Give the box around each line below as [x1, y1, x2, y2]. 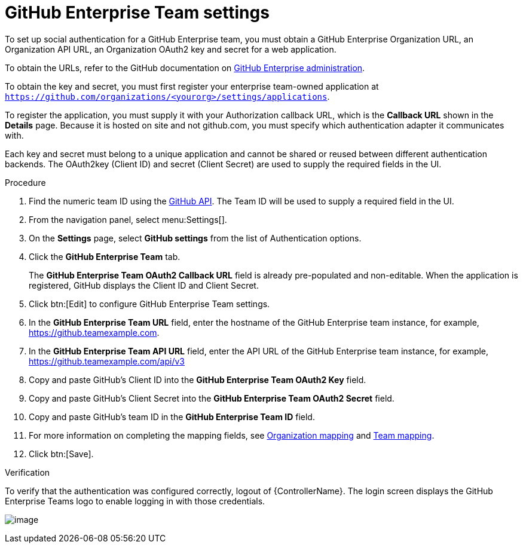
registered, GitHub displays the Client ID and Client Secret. [29, 280, 259, 290]
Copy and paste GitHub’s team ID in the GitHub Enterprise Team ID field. [29, 411, 315, 422]
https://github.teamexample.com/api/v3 [29, 356, 185, 366]
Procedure [5, 177, 46, 188]
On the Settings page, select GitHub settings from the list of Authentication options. [29, 232, 362, 243]
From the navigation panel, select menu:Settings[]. [29, 214, 227, 225]
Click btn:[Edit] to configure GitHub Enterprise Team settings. [29, 298, 270, 309]
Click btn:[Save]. [29, 448, 94, 459]
